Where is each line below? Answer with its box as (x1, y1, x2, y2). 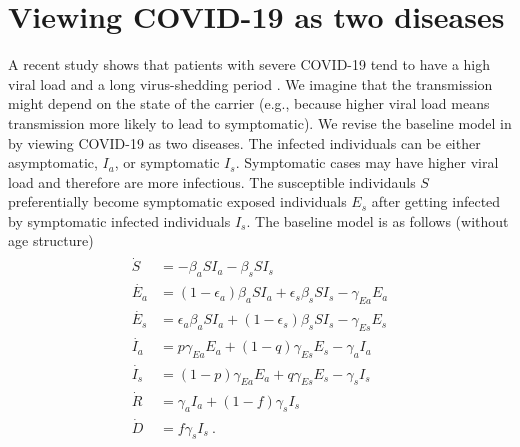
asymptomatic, (8, 152, 98, 173)
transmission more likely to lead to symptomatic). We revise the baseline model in (8, 112, 512, 133)
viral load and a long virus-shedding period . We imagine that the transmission (8, 73, 493, 94)
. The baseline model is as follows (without (246, 210, 509, 231)
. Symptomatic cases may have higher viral (235, 152, 499, 173)
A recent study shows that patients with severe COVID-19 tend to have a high (8, 54, 491, 75)
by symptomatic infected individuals (8, 210, 231, 231)
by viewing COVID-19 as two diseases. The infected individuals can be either (8, 132, 481, 153)
